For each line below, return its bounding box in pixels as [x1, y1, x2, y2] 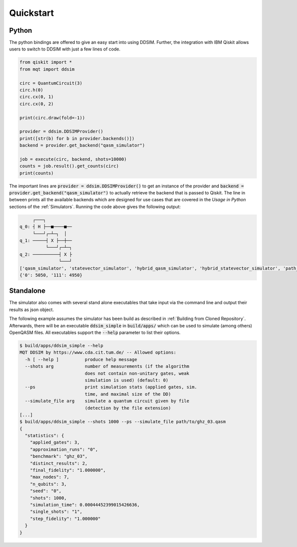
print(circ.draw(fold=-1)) [19, 115, 85, 121]
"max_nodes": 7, [30, 474, 69, 480]
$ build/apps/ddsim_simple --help [19, 343, 103, 348]
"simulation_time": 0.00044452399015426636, [30, 502, 140, 507]
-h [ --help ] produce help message [25, 357, 137, 362]
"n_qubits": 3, [30, 481, 67, 487]
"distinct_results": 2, [30, 460, 88, 466]
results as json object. [9, 307, 54, 313]
